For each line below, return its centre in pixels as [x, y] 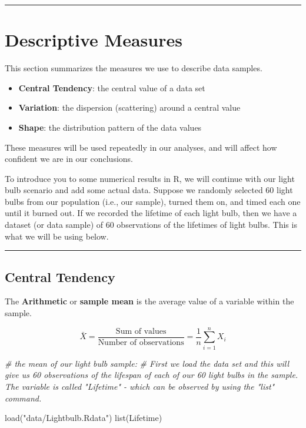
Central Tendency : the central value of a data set [112, 87]
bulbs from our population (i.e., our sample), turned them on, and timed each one [153, 201]
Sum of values [141, 331]
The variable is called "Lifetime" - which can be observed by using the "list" [140, 386]
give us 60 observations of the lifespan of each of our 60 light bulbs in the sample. [152, 375]
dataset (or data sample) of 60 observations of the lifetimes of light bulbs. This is [151, 225]
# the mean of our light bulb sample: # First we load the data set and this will [147, 363]
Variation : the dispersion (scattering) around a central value [129, 107]
